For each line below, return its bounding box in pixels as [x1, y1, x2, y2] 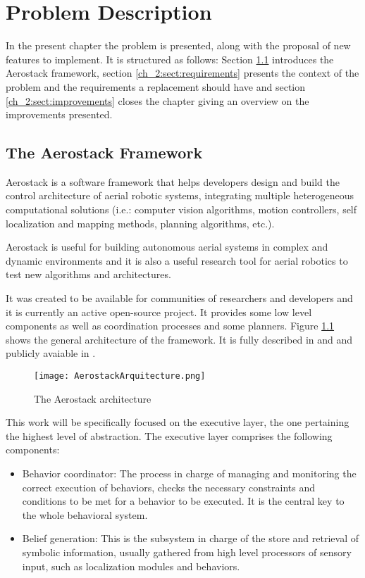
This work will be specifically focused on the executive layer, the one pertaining [6, 415, 349, 429]
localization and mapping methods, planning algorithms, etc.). [6, 215, 275, 230]
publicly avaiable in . [6, 346, 96, 360]
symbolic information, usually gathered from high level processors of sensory [22, 545, 352, 560]
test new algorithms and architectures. [6, 267, 171, 282]
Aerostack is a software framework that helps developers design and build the [6, 174, 340, 189]
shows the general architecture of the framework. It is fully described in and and [6, 332, 353, 346]
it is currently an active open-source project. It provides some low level [6, 304, 312, 319]
